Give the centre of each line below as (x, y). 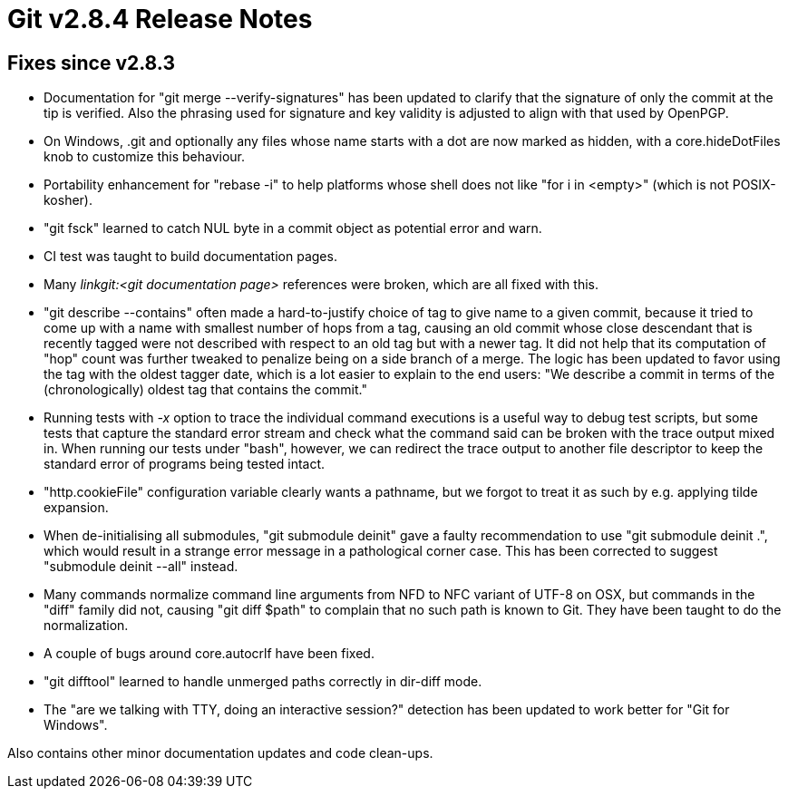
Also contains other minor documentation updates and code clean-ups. (220, 753)
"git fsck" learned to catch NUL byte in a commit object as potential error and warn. (293, 228)
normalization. (86, 626)
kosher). (68, 200)
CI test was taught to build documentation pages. (190, 257)
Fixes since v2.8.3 (91, 63)
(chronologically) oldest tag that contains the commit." (205, 390)
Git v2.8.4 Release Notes (160, 19)
